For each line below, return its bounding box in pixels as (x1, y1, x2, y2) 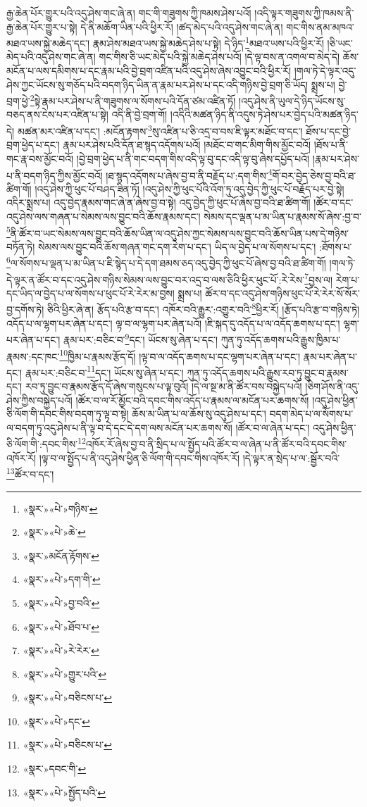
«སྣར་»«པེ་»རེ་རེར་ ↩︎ (23, 643, 99, 658)
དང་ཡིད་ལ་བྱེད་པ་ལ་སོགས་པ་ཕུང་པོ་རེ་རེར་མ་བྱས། (6, 285, 175, 300)
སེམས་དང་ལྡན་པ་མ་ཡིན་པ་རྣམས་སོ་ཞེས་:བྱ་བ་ (204, 208, 361, 223)
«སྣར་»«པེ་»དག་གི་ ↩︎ (23, 572, 101, 587)
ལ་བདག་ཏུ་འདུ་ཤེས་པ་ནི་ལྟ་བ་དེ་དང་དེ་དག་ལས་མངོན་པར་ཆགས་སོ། (6, 420, 232, 434)
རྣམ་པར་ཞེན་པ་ (303, 349, 358, 363)
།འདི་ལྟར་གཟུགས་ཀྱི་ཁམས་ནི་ (254, 6, 354, 20)
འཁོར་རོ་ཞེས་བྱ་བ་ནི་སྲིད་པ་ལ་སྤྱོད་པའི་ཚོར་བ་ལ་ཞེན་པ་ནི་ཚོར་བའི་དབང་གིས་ (85, 437, 347, 451)
